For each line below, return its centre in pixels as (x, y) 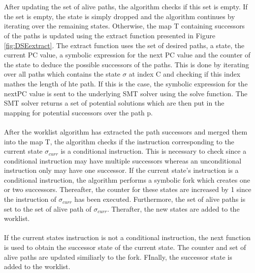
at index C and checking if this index (185, 74)
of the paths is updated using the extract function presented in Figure (110, 35)
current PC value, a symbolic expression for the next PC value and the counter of (127, 55)
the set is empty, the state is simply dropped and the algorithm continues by (120, 16)
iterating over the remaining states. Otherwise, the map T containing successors (125, 26)
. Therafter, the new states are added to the (173, 208)
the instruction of (30, 199)
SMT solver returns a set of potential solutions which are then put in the (114, 103)
